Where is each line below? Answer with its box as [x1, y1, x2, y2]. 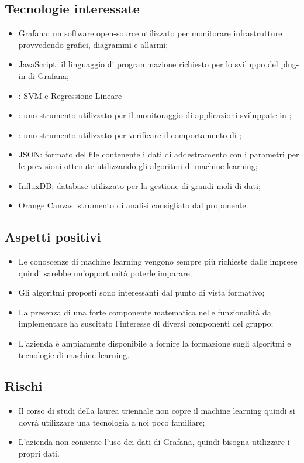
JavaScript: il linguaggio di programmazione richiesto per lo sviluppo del [18, 58, 278, 70]
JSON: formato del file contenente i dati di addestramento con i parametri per [18, 148, 299, 160]
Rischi [5, 377, 43, 395]
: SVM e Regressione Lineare [18, 89, 122, 101]
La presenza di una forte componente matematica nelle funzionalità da [18, 306, 271, 318]
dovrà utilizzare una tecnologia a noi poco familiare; [18, 416, 205, 428]
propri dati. [18, 447, 60, 459]
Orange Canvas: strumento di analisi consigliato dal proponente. [18, 199, 248, 211]
